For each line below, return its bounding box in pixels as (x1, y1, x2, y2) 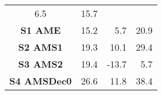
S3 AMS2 (18, 57, 63, 71)
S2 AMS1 (18, 40, 63, 54)
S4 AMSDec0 (9, 74, 72, 87)
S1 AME (20, 23, 61, 37)
